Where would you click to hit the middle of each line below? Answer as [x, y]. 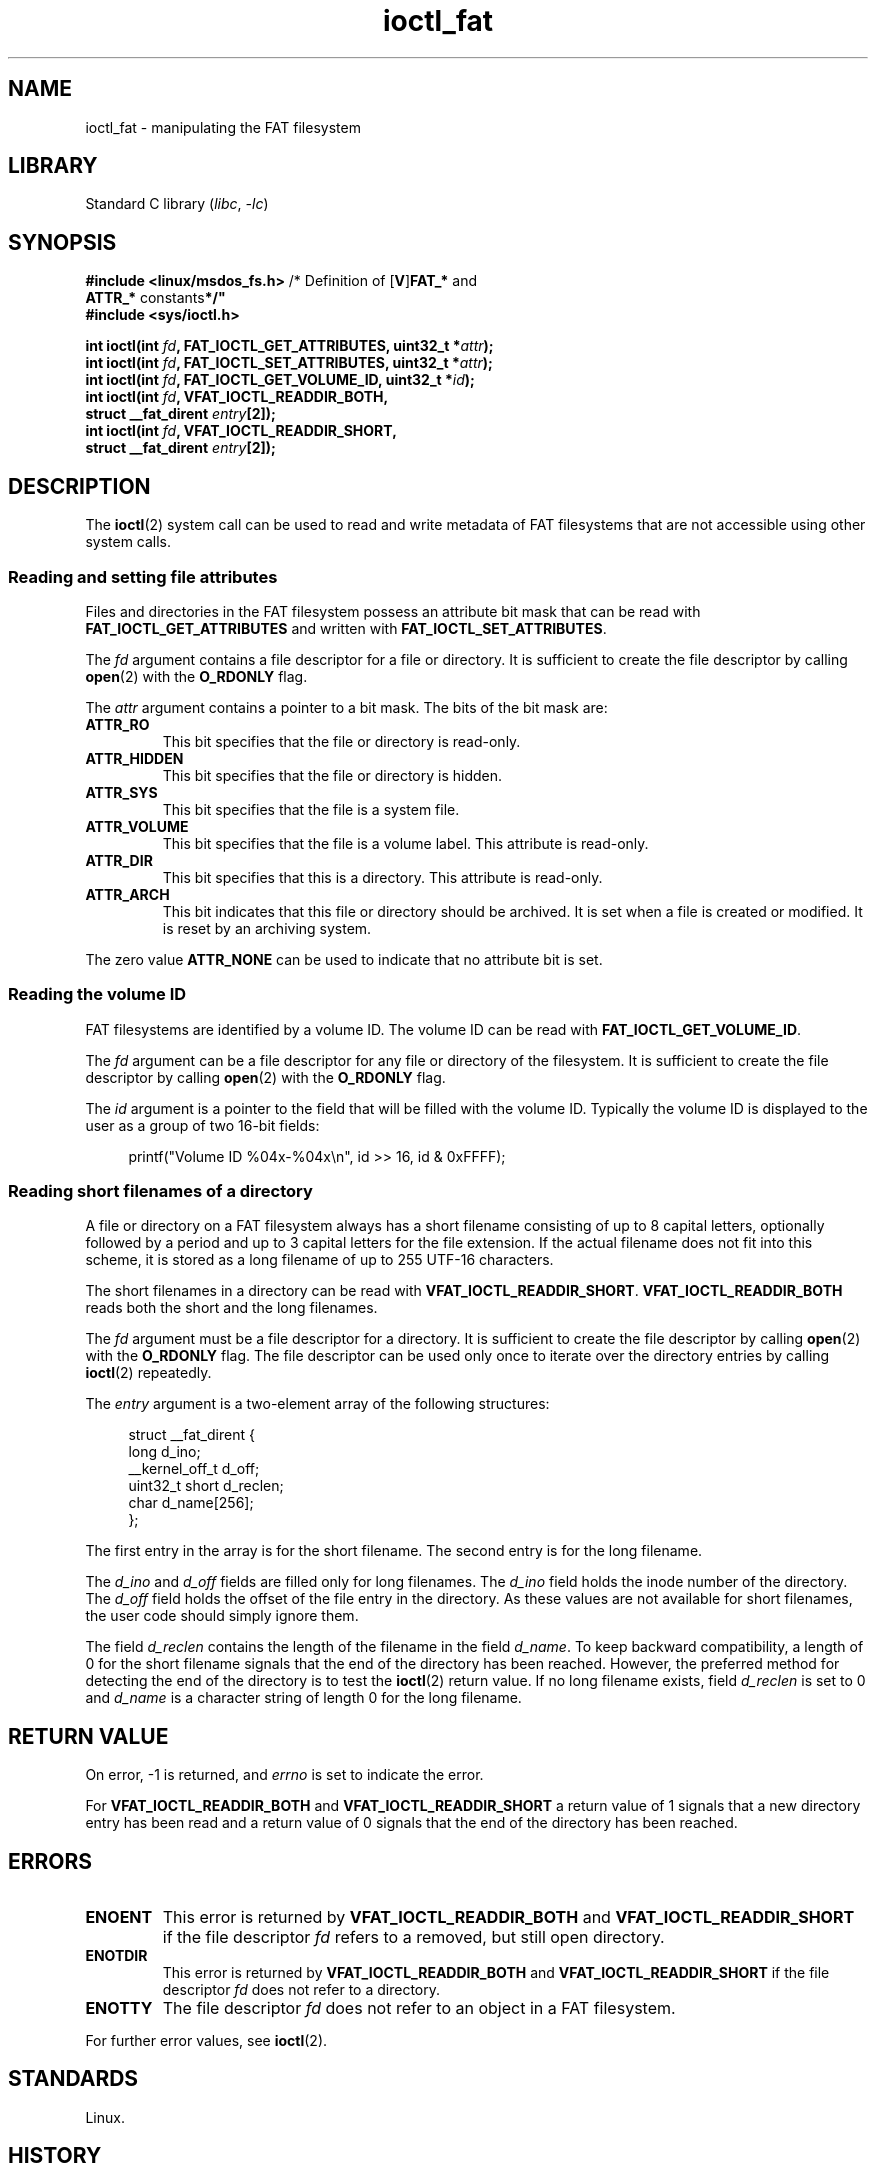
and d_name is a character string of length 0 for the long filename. [303, 1698]
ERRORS [50, 1861]
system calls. [128, 542]
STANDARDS [73, 2079]
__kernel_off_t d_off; [194, 1469]
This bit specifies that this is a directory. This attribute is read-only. [382, 877]
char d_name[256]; [191, 1503]
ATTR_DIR [119, 860]
